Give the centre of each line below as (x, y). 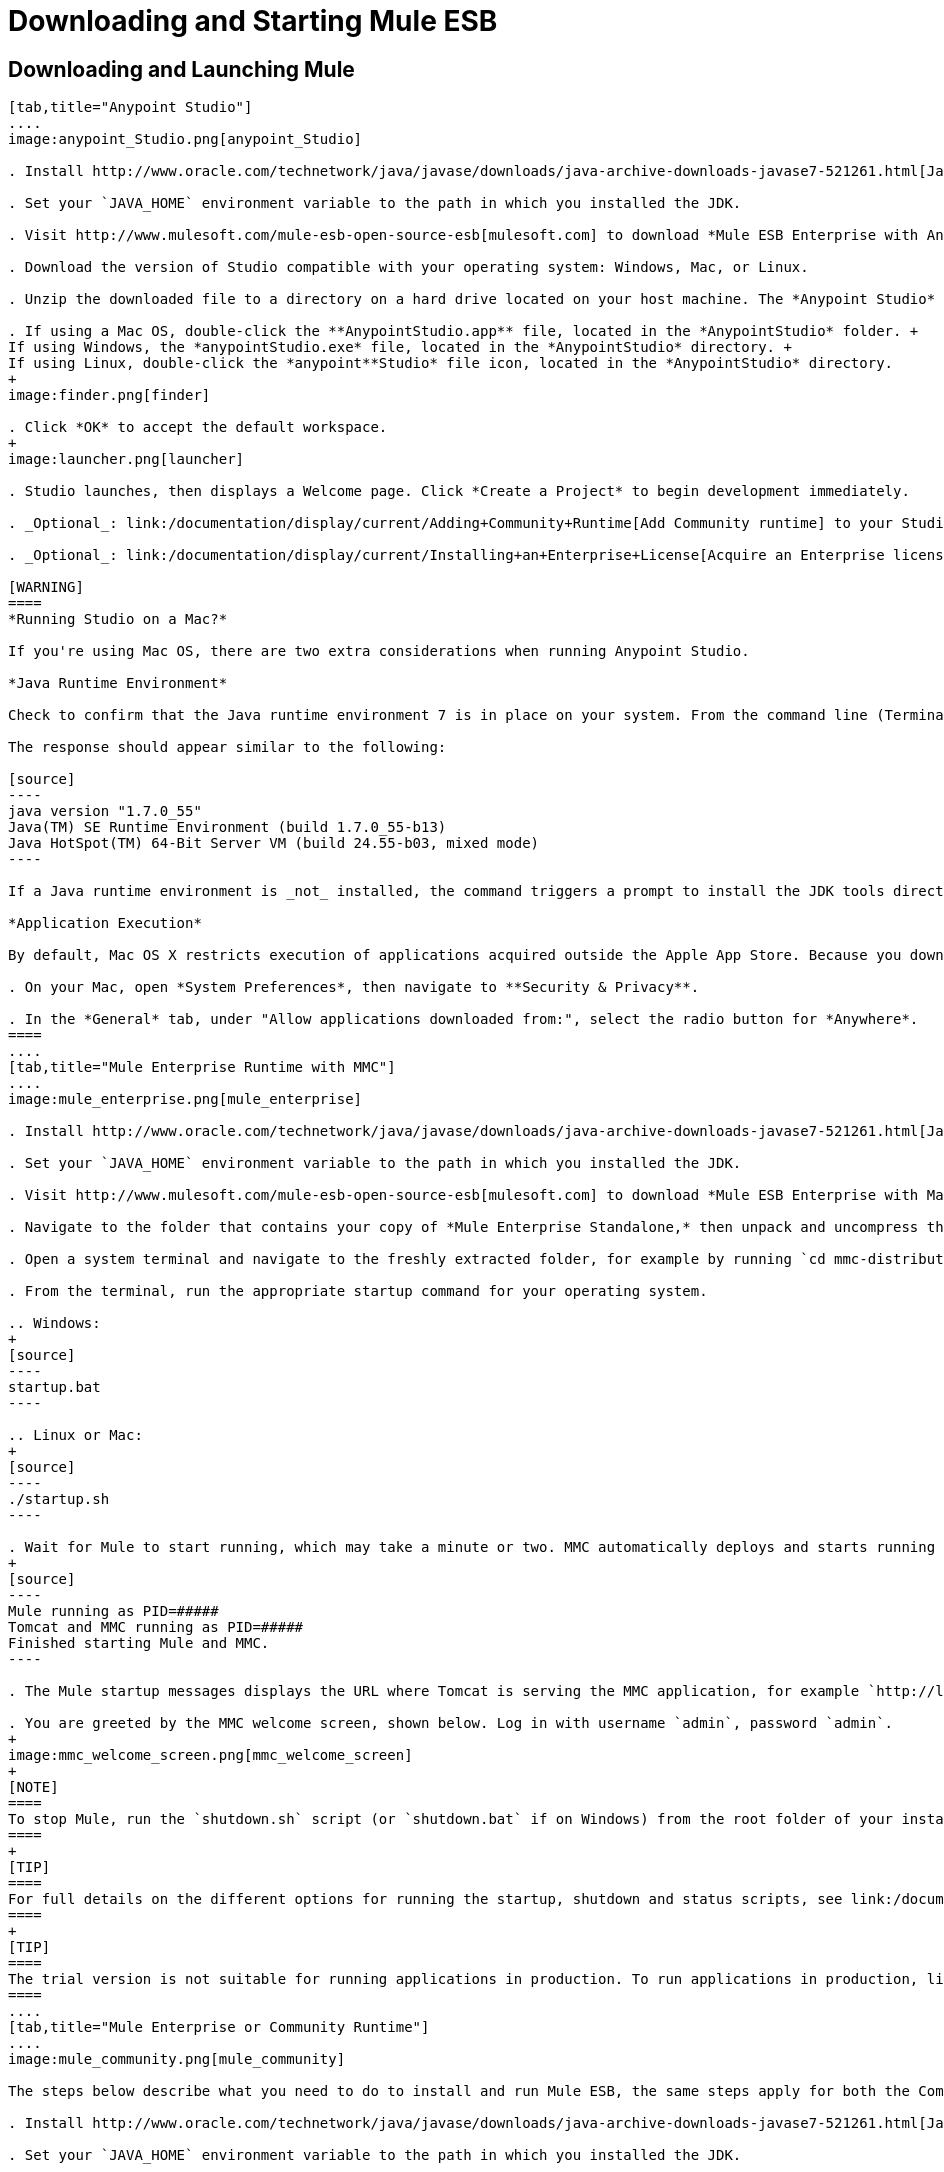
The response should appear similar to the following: (227, 747)
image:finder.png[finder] (109, 395)
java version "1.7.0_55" (105, 811)
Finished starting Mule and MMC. (139, 1643)
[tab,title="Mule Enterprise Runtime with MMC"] (202, 1067)
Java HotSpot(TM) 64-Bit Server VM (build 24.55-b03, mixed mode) (274, 843)
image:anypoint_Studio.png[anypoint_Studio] (185, 139)
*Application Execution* (105, 923)
